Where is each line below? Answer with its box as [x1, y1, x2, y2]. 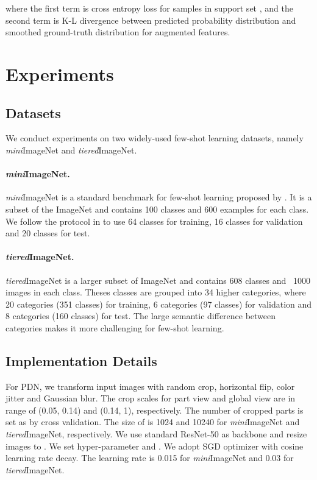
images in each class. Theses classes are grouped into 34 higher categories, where [5, 286, 306, 298]
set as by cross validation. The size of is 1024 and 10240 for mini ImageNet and [5, 415, 300, 428]
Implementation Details [5, 351, 157, 370]
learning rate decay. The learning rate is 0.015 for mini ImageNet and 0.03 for [5, 451, 294, 464]
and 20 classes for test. [5, 227, 90, 239]
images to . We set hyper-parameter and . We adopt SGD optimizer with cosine [5, 439, 304, 452]
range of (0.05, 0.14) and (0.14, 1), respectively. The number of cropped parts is [5, 403, 304, 416]
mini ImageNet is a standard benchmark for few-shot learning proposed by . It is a [5, 191, 312, 203]
